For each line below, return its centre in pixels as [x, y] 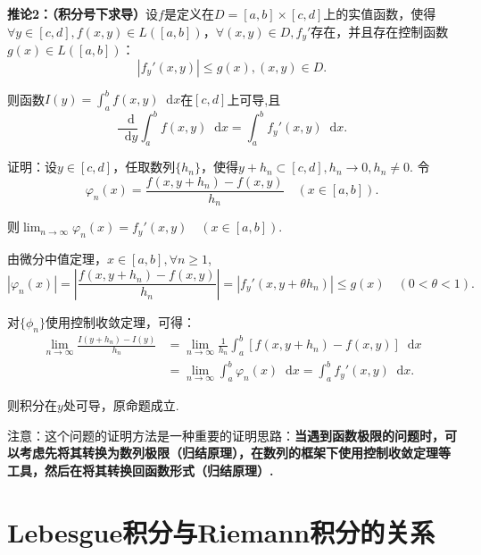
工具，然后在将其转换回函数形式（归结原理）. [141, 470]
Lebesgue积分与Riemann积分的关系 [221, 531]
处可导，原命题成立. [121, 405]
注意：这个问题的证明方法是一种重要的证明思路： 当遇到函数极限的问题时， [226, 435]
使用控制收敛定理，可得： [121, 321]
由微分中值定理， [57, 259]
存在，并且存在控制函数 [380, 31]
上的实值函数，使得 [380, 13]
